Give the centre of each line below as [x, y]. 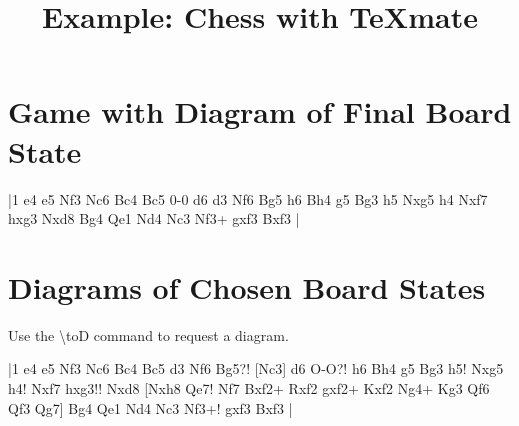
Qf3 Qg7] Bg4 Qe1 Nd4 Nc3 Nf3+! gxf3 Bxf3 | [150, 407]
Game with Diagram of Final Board [260, 111]
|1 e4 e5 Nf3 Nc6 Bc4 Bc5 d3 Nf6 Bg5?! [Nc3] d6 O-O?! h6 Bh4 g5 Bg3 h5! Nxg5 [256, 368]
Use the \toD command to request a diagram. [148, 334]
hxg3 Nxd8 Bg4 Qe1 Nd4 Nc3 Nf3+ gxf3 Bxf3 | [154, 218]
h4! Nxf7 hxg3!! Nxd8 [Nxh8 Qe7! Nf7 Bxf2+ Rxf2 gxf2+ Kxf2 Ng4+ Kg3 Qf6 [249, 388]
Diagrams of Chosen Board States [247, 286]
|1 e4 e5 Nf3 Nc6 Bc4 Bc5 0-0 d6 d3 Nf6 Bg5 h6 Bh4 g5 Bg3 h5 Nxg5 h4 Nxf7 [248, 198]
